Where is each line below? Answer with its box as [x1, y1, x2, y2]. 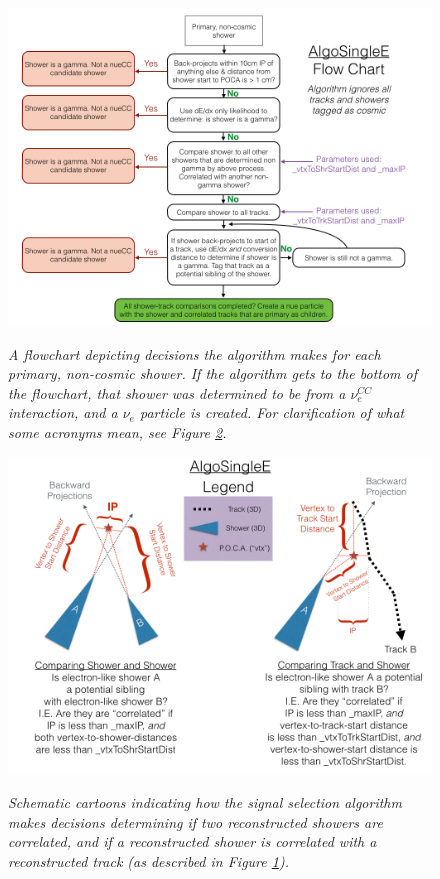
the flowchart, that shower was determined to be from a [8, 382, 346, 403]
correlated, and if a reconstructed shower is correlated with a [8, 831, 377, 852]
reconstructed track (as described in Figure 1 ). [8, 850, 289, 871]
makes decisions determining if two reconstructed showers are [8, 811, 383, 832]
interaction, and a [8, 402, 118, 423]
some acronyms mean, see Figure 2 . [8, 421, 227, 442]
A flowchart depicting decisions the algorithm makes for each [8, 343, 381, 364]
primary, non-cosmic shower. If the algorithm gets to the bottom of [8, 363, 418, 384]
